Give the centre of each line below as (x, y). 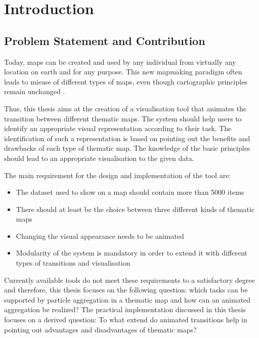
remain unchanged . (35, 91)
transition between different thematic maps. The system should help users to (123, 118)
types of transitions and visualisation (73, 263)
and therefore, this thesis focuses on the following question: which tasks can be (126, 290)
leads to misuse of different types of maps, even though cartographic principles (126, 81)
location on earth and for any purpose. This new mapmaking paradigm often (123, 72)
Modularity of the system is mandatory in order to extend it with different (132, 253)
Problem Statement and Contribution (105, 40)
